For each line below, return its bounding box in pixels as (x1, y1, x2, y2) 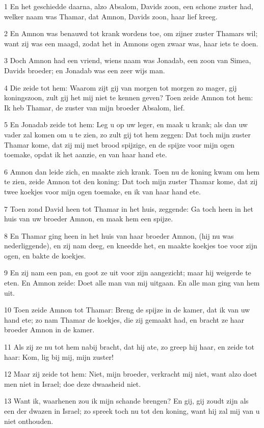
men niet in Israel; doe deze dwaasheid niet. (4, 378, 141, 389)
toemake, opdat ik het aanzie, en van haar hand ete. (4, 149, 167, 160)
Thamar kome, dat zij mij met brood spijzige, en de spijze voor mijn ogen (4, 139, 235, 150)
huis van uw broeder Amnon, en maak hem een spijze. (4, 213, 173, 224)
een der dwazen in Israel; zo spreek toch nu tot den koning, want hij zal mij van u (4, 406, 260, 416)
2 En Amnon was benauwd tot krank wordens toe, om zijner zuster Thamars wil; (4, 28, 258, 39)
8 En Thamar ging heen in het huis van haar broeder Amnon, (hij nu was (4, 230, 234, 241)
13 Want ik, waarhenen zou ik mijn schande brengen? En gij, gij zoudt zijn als (4, 395, 249, 406)
